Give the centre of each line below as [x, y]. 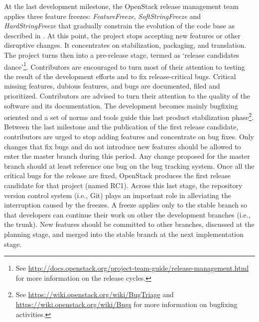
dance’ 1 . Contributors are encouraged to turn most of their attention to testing [125, 66]
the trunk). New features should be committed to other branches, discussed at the [129, 224]
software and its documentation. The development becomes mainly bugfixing [121, 105]
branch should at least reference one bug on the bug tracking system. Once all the [129, 165]
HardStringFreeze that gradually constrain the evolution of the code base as [120, 26]
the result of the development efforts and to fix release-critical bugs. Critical [120, 76]
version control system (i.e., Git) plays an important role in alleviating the [118, 195]
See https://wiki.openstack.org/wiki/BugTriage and [95, 294]
